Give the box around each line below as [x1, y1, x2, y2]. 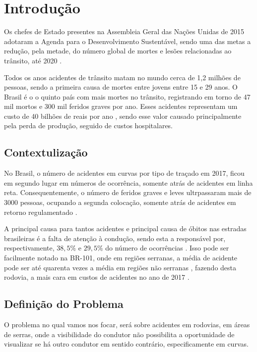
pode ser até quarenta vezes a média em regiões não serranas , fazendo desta [4, 262, 237, 272]
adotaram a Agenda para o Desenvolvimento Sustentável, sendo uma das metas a [4, 36, 251, 46]
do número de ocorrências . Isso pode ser [105, 243, 229, 253]
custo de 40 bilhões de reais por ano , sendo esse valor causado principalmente [4, 110, 242, 121]
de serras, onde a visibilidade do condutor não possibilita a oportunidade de [4, 329, 235, 339]
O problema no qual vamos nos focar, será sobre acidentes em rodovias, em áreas [4, 319, 250, 329]
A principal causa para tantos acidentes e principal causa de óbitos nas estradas [4, 223, 247, 234]
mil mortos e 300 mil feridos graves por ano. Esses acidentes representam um [4, 101, 238, 111]
